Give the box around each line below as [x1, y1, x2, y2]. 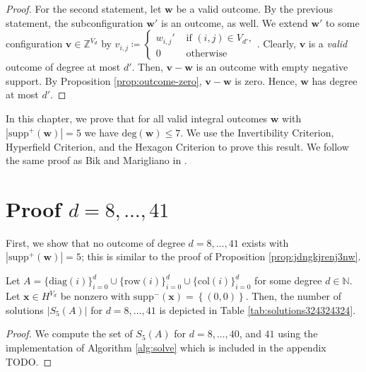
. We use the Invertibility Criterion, [180, 124, 334, 139]
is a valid [308, 36, 348, 51]
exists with [242, 235, 289, 250]
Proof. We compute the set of [6, 326, 133, 341]
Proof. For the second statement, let [6, 1, 162, 16]
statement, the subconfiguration [6, 15, 143, 30]
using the [278, 326, 318, 341]
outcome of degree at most [6, 59, 121, 74]
